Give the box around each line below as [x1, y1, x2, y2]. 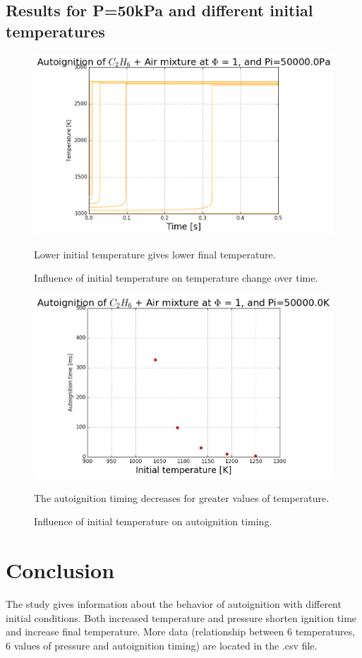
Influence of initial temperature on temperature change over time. [34, 270, 318, 285]
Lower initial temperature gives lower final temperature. [34, 246, 276, 261]
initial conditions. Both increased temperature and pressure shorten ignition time [6, 610, 357, 625]
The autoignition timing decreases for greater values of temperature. [34, 490, 330, 505]
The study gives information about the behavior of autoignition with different [6, 597, 342, 611]
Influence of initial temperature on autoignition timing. [34, 514, 272, 529]
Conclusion [6, 556, 115, 585]
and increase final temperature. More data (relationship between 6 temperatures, [6, 624, 356, 639]
